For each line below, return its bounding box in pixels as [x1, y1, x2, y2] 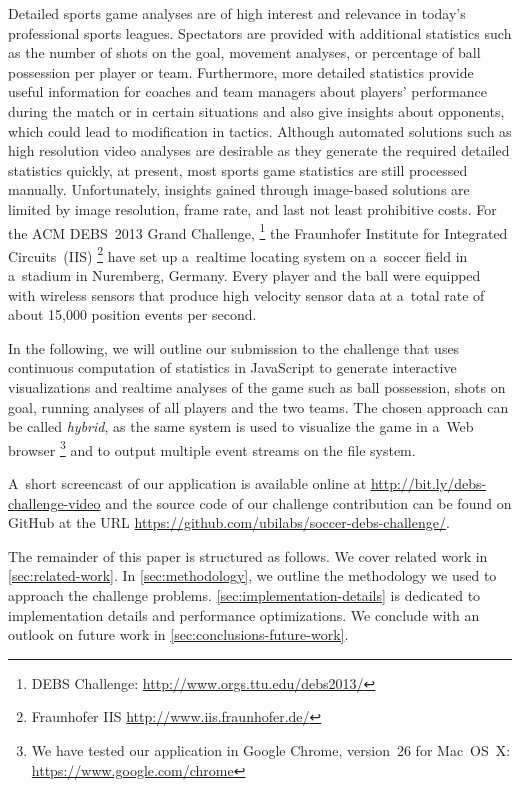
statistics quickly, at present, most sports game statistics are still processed [8, 159, 468, 180]
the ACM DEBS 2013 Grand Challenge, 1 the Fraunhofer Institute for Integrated [8, 219, 508, 243]
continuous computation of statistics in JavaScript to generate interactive [8, 357, 457, 378]
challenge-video [8, 492, 101, 513]
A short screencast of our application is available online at [8, 473, 367, 494]
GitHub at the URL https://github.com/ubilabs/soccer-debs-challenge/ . [8, 512, 450, 533]
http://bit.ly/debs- [370, 473, 487, 494]
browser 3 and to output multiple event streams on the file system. [8, 436, 416, 460]
